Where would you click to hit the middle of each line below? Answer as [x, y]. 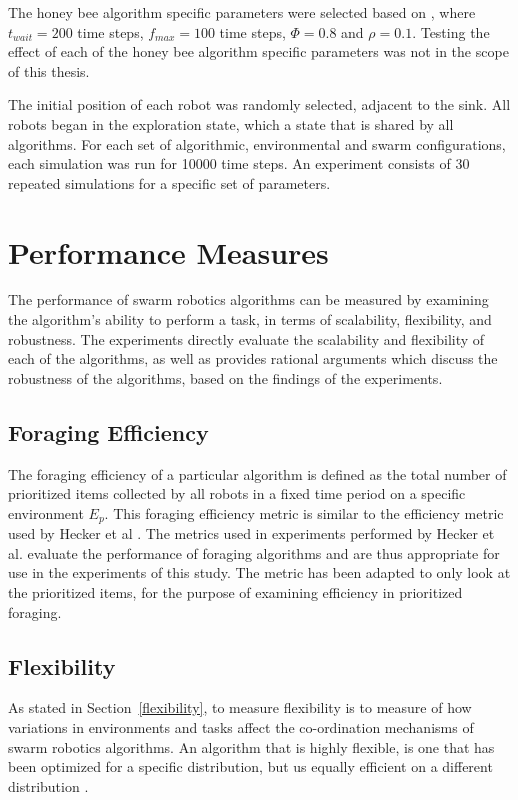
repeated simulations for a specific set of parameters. [169, 182]
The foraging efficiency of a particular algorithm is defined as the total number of [257, 473]
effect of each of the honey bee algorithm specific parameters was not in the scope [258, 51]
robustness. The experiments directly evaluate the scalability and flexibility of [246, 338]
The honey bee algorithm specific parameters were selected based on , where [242, 12]
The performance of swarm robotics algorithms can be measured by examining [248, 299]
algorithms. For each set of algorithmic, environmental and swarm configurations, [257, 143]
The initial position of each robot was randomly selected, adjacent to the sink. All [259, 104]
